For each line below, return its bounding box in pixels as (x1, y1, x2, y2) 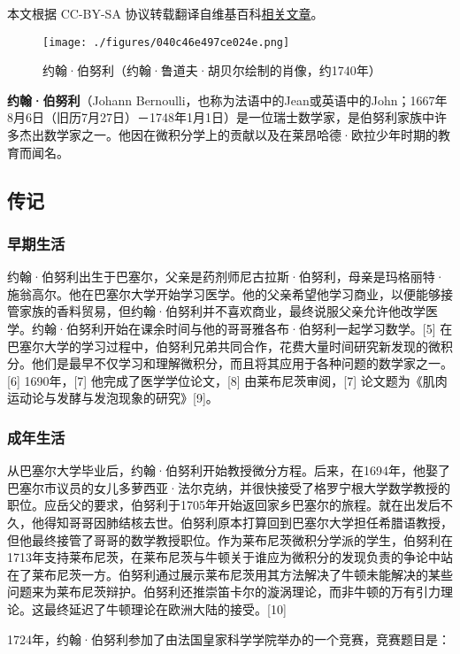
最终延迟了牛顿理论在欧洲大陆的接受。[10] (43, 599, 287, 618)
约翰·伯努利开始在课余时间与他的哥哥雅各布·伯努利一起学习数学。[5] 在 (31, 319, 453, 337)
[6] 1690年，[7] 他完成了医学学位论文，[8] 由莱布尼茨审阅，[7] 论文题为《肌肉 (7, 371, 448, 389)
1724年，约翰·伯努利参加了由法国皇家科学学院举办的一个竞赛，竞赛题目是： (7, 629, 450, 648)
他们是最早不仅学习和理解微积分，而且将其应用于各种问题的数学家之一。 (31, 354, 453, 373)
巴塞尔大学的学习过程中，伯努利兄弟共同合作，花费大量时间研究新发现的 (7, 336, 428, 355)
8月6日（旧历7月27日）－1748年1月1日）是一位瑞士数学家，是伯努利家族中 (7, 108, 434, 127)
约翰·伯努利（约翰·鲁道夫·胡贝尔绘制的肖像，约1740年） (42, 61, 381, 80)
